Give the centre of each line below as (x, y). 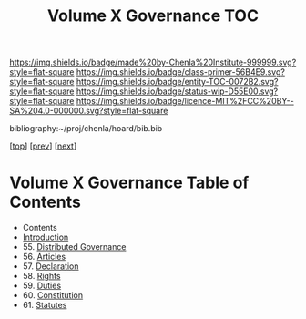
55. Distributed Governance (74, 247)
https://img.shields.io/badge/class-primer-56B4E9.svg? (180, 72)
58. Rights (41, 276)
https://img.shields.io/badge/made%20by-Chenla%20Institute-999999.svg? (153, 62)
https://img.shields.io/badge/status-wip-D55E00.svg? (177, 91)
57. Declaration (51, 266)
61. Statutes (45, 305)
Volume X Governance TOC (153, 16)
